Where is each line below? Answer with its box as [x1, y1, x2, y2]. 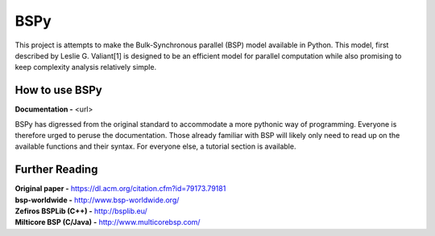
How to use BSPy [14, 83, 102, 97]
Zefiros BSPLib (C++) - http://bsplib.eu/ [14, 206, 148, 216]
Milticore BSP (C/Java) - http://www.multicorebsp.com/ [14, 218, 201, 227]
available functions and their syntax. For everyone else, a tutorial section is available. [14, 141, 296, 152]
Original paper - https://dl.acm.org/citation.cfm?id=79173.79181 [14, 184, 226, 193]
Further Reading [14, 163, 98, 177]
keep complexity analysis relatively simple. [14, 63, 157, 72]
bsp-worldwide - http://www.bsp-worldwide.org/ [14, 195, 180, 205]
